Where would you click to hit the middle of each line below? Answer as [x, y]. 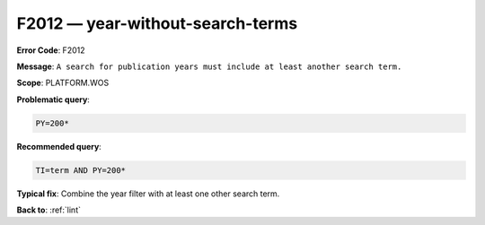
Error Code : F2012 [51, 50]
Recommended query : [59, 146]
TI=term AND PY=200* [80, 170]
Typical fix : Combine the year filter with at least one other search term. [148, 194]
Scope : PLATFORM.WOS [63, 83]
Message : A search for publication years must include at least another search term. [209, 66]
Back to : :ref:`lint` [48, 210]
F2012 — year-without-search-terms [157, 23]
